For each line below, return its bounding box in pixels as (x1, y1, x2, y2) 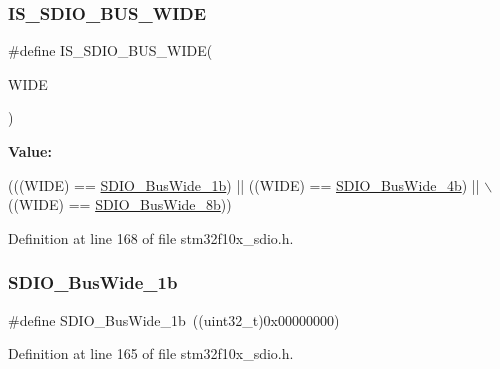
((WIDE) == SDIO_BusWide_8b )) (8, 194, 232, 215)
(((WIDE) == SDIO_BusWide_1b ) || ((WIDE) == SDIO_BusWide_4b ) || (8, 174, 480, 195)
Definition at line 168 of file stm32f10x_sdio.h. (8, 227, 294, 248)
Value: (8, 141, 52, 161)
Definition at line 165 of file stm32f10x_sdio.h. (8, 343, 294, 364)
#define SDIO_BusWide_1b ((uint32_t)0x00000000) (8, 309, 340, 330)
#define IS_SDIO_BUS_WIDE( (8, 40, 213, 61)
